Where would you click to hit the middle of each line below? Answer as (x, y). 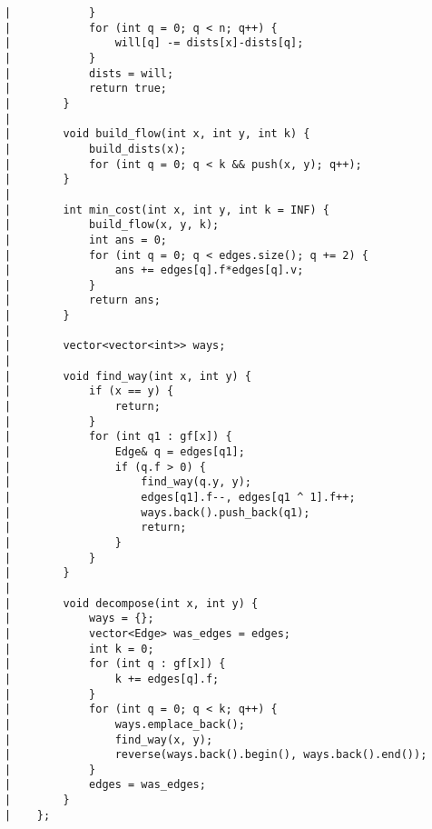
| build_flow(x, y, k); (112, 225)
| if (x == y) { (89, 391)
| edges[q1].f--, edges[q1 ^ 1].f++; (180, 497)
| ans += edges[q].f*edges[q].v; (154, 270)
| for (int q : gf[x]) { (115, 664)
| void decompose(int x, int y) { (132, 603)
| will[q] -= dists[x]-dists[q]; (154, 43)
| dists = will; (89, 73)
